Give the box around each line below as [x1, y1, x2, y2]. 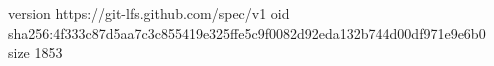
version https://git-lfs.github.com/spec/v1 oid [8, 3, 290, 23]
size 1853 [8, 42, 63, 63]
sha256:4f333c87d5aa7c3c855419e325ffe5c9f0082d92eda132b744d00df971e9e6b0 [8, 22, 486, 43]
